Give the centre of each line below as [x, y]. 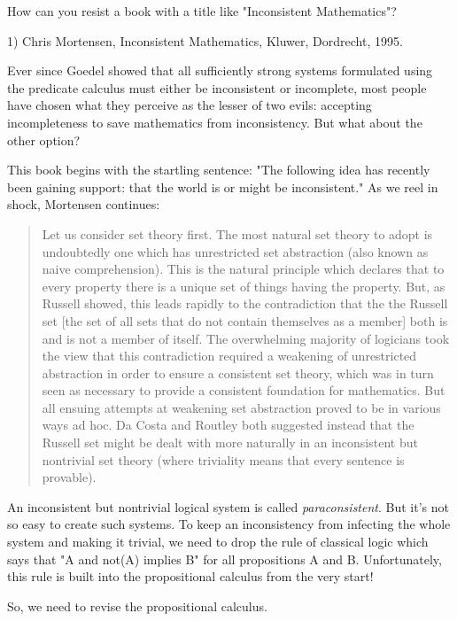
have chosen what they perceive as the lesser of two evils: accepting [190, 105]
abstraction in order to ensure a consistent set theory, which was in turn [238, 373]
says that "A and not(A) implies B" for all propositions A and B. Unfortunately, [225, 559]
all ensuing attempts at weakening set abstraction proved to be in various [241, 407]
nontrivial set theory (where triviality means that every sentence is [223, 459]
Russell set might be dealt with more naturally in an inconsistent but [230, 442]
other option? [44, 140]
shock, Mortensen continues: [84, 204]
